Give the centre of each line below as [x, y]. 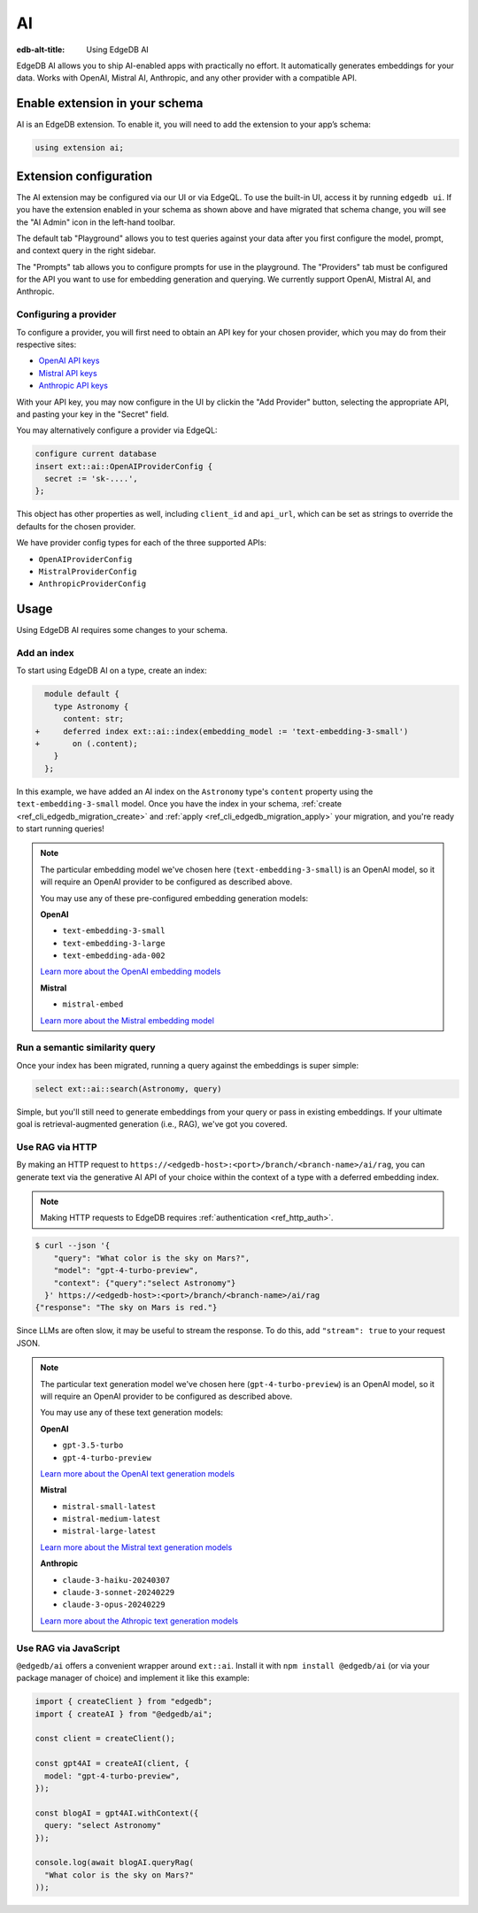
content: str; [93, 719]
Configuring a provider [66, 314]
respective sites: [46, 344]
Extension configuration [85, 176]
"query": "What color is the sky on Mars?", [152, 1258]
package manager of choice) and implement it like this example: [133, 1678]
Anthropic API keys [73, 386]
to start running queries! [61, 829]
